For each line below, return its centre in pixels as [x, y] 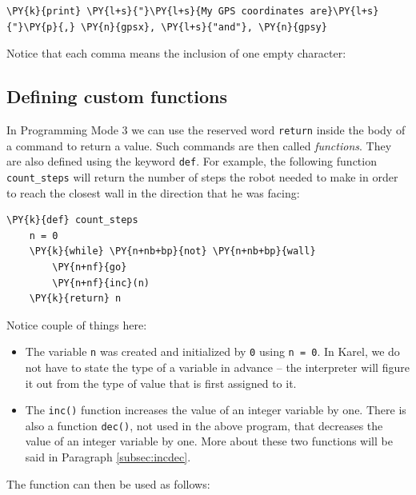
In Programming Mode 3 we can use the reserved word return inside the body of [206, 129]
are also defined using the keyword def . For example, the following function [192, 161]
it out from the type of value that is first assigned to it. [161, 383]
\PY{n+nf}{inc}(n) [101, 283]
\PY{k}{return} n [75, 299]
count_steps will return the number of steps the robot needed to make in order [202, 176]
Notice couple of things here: [77, 324]
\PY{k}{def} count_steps [72, 220]
